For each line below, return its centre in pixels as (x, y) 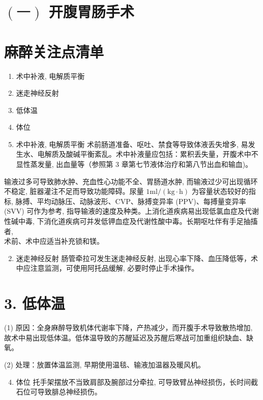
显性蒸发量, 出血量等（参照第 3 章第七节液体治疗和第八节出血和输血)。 (134, 164)
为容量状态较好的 (220, 191)
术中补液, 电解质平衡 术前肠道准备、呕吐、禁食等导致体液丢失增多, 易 (132, 144)
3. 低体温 (35, 303)
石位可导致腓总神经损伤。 (59, 392)
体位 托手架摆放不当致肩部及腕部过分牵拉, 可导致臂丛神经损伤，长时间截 (137, 381)
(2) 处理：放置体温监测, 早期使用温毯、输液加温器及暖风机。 (105, 364)
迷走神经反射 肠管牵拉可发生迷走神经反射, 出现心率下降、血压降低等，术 (137, 258)
